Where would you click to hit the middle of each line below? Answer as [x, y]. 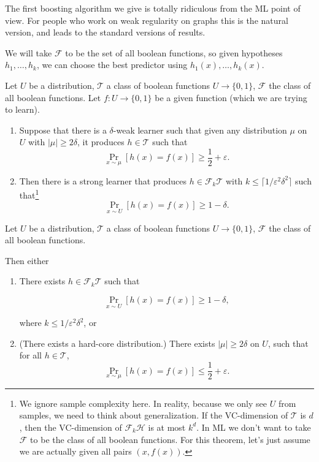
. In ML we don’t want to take [254, 427]
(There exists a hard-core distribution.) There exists [117, 343]
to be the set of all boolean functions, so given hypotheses [174, 52]
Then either [27, 260]
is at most [167, 427]
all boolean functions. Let [53, 97]
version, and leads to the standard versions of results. [105, 32]
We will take [29, 52]
